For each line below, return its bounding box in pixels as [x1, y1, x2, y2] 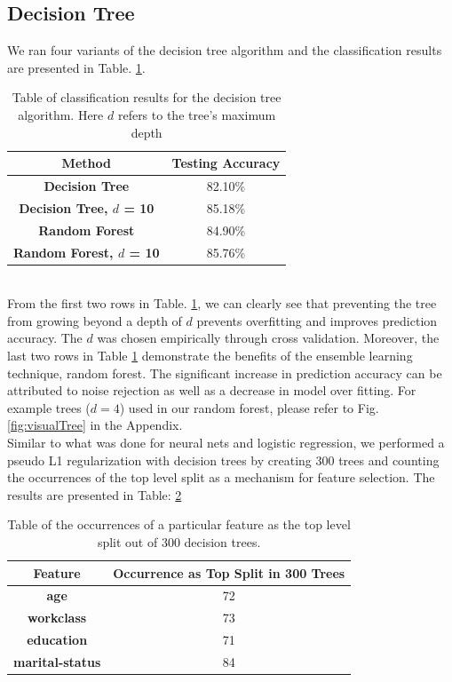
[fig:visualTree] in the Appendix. [7, 416, 183, 434]
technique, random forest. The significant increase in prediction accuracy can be [7, 363, 442, 382]
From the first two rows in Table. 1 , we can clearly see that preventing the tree [7, 294, 437, 313]
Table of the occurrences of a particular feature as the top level [7, 515, 351, 534]
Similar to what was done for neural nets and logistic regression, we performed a [7, 432, 445, 451]
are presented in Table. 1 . [7, 58, 146, 76]
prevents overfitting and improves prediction [196, 311, 438, 329]
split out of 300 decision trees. [97, 532, 261, 551]
